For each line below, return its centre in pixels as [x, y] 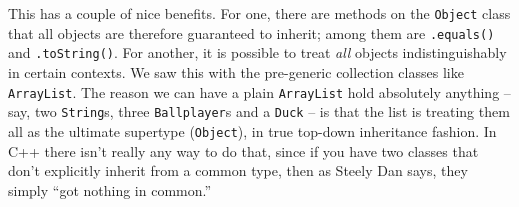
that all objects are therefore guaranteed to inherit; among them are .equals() [251, 32]
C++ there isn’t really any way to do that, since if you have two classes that [243, 150]
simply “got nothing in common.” [110, 189]
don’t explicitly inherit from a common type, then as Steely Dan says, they [238, 170]
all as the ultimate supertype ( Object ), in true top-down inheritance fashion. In [252, 130]
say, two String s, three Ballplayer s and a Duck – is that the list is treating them [259, 111]
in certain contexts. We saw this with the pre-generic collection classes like [236, 71]
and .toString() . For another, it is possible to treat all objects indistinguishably [257, 52]
